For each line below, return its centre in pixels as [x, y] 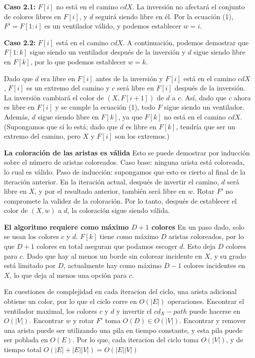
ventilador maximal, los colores [51, 311]
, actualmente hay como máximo [113, 265]
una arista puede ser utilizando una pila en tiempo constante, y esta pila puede [123, 330]
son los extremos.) [142, 136]
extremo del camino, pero [42, 136]
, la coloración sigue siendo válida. [119, 210]
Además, [17, 116]
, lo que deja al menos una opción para [68, 275]
